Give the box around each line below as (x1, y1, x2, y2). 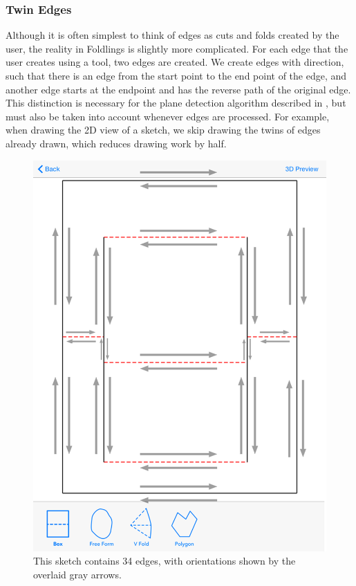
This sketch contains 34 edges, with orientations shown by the (33, 553, 296, 568)
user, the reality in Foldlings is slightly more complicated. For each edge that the (6, 41, 348, 55)
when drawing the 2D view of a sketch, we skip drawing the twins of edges (6, 122, 321, 137)
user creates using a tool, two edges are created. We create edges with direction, (6, 55, 344, 69)
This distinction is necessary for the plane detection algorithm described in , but (6, 95, 346, 110)
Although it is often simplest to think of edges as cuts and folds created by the (6, 28, 339, 42)
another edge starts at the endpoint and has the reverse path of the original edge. (6, 82, 351, 96)
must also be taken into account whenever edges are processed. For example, (6, 109, 330, 123)
